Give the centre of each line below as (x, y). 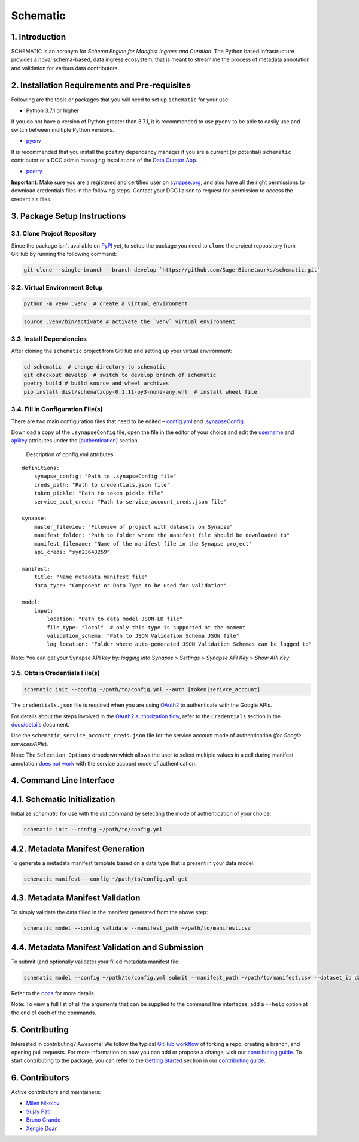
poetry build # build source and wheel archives (96, 383)
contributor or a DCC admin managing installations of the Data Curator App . (104, 160)
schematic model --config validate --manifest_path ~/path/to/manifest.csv (137, 928)
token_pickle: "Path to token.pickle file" (99, 493)
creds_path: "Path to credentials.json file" (102, 485)
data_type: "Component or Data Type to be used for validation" (130, 585)
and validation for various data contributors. (65, 68)
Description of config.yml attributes (70, 454)
